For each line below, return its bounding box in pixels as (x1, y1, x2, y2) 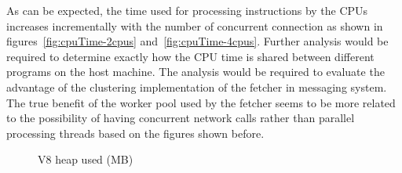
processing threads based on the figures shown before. (6, 124, 265, 141)
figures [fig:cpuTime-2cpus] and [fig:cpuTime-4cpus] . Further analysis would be (6, 33, 389, 49)
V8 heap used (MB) (38, 151, 133, 168)
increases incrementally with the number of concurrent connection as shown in (6, 17, 383, 34)
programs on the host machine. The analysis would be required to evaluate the (6, 63, 385, 80)
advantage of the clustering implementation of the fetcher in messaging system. (6, 78, 387, 95)
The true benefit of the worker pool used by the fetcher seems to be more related (6, 94, 396, 110)
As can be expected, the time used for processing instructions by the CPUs (6, 2, 368, 18)
